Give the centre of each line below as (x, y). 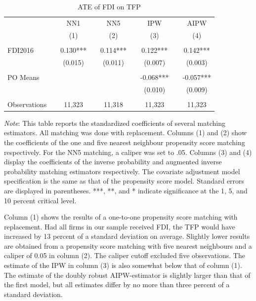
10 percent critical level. (40, 200)
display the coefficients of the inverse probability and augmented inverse (113, 162)
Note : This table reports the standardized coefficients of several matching (115, 123)
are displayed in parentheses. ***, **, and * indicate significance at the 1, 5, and (126, 190)
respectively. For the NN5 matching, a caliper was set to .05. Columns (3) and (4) (128, 152)
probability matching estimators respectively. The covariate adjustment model (122, 171)
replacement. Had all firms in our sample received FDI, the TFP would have (120, 226)
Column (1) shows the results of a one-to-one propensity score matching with (121, 217)
